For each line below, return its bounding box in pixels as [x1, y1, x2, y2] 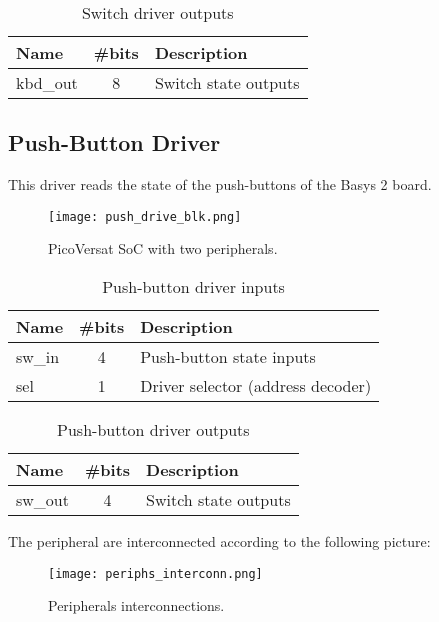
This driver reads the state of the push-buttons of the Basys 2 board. [8, 174, 432, 195]
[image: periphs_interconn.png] [48, 566, 263, 581]
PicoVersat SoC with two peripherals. [48, 238, 278, 259]
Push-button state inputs [140, 345, 316, 369]
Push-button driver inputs [102, 275, 285, 299]
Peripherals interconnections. [48, 595, 225, 616]
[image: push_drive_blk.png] [48, 209, 242, 224]
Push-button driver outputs [57, 418, 250, 442]
